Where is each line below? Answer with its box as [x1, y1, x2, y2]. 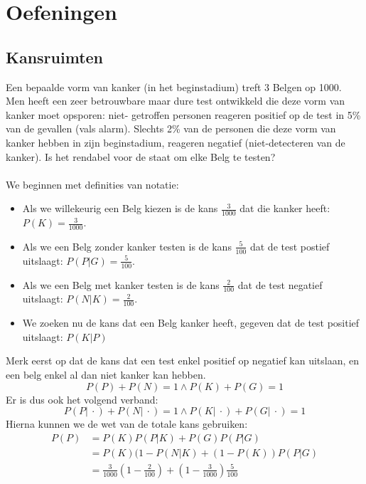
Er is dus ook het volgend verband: [6, 391, 158, 406]
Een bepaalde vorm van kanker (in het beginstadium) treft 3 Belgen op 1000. [6, 79, 342, 94]
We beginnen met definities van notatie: [6, 177, 179, 191]
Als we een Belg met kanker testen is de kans [22, 277, 220, 292]
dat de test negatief [237, 277, 323, 292]
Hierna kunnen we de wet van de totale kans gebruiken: [6, 416, 248, 431]
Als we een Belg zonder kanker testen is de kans [22, 238, 232, 253]
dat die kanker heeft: [239, 201, 330, 216]
